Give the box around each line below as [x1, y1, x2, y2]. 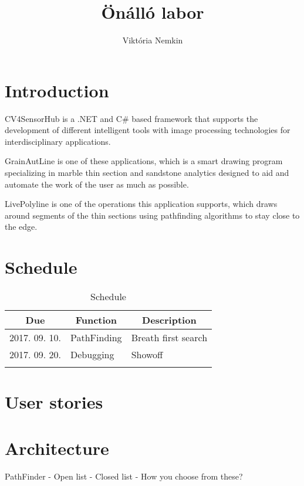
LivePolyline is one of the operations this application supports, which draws [5, 198, 278, 210]
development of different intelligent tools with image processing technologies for [5, 124, 291, 136]
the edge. [5, 220, 38, 233]
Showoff [131, 348, 163, 362]
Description [142, 313, 197, 327]
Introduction [5, 78, 109, 102]
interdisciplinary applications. [5, 135, 111, 147]
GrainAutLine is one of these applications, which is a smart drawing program [5, 155, 283, 167]
